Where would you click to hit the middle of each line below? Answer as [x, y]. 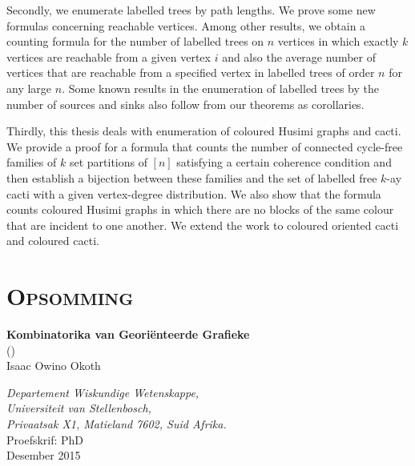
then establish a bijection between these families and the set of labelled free [192, 177]
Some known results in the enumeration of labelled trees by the [224, 88]
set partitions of [108, 162]
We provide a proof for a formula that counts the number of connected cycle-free [205, 146]
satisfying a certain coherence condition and [284, 162]
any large [29, 88]
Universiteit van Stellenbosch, [79, 408]
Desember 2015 [44, 455]
